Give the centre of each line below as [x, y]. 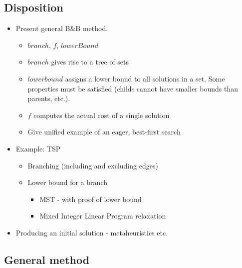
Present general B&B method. [62, 28]
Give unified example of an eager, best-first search [104, 132]
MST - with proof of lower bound [91, 199]
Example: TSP [38, 148]
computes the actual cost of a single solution [102, 115]
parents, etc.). [49, 98]
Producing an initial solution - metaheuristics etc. [92, 232]
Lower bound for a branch [67, 182]
